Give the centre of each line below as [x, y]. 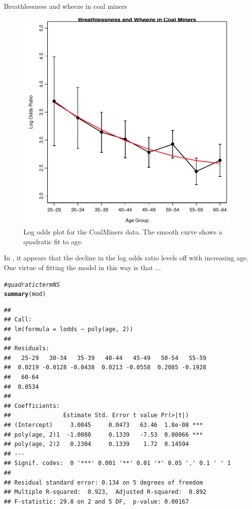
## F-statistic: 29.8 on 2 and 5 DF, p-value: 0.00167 [97, 501]
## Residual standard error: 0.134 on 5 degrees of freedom [104, 482]
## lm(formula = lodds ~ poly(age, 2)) [68, 329]
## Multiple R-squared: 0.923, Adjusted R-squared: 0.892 [105, 492]
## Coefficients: [32, 406]
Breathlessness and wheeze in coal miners [66, 6]
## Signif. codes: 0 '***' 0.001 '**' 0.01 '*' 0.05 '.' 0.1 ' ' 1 [117, 463]
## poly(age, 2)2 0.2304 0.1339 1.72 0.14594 [97, 444]
